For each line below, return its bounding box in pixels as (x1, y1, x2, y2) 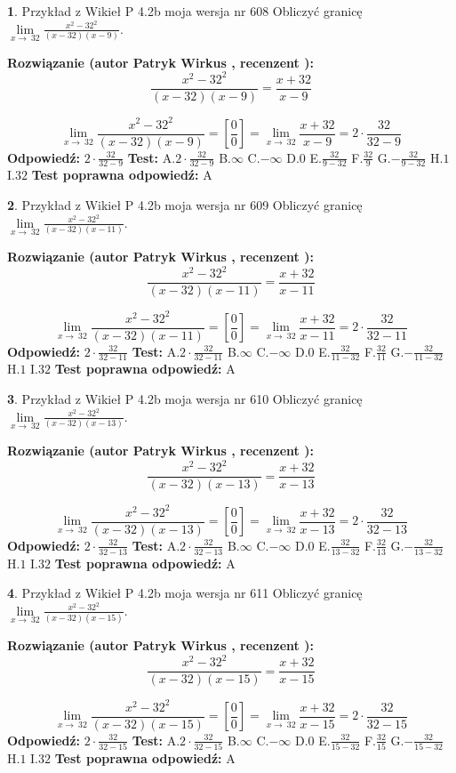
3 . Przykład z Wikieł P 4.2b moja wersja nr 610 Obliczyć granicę (7, 390, 363, 408)
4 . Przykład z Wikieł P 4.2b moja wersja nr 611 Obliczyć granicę (7, 584, 363, 602)
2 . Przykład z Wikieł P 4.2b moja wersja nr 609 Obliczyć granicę (7, 196, 363, 214)
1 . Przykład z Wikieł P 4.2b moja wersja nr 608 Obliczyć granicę (7, 2, 363, 20)
